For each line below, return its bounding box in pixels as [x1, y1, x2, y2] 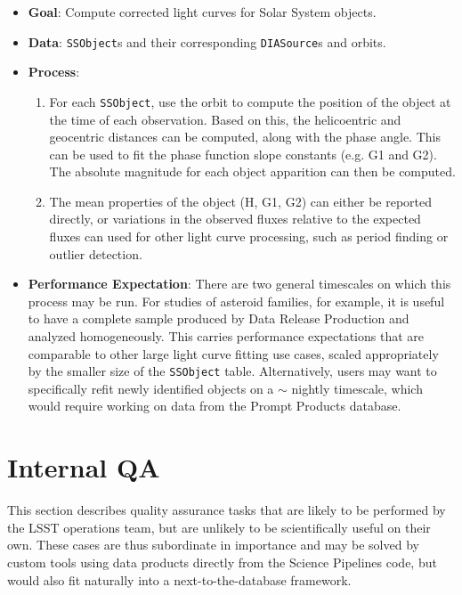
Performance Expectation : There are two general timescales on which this [28, 274, 451, 293]
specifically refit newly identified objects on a [28, 379, 274, 397]
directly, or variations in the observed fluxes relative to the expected [49, 209, 421, 228]
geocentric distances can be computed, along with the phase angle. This [49, 127, 441, 146]
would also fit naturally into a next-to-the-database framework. [7, 570, 352, 589]
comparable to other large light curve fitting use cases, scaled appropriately [28, 344, 439, 363]
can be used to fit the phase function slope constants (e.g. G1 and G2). [49, 144, 437, 163]
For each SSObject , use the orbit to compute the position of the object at [49, 92, 451, 110]
